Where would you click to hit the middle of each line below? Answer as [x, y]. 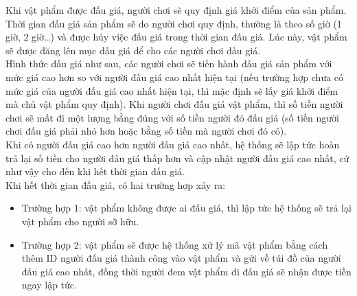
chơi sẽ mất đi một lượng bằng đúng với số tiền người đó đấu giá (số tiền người [172, 117]
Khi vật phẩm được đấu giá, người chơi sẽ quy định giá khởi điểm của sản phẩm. [176, 10]
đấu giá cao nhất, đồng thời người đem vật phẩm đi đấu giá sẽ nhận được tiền [186, 271]
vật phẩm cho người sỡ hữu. [80, 221]
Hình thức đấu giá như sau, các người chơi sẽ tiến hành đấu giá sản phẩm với [169, 64]
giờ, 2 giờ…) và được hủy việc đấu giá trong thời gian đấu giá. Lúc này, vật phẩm [176, 37]
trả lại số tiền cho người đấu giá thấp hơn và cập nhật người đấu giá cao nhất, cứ [177, 158]
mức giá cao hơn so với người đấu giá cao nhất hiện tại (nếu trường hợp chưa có [175, 77]
